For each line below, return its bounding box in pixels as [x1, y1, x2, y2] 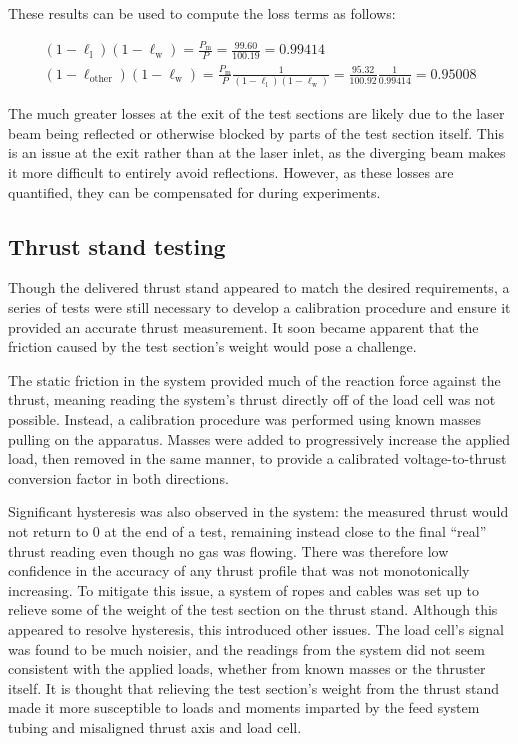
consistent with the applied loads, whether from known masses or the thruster [8, 658, 486, 679]
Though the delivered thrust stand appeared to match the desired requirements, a [8, 277, 510, 298]
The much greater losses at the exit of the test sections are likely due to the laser [8, 103, 505, 124]
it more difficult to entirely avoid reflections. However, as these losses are [8, 162, 454, 183]
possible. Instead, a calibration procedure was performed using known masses [8, 408, 481, 429]
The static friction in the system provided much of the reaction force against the [8, 369, 501, 390]
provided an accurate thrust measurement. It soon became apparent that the [8, 316, 479, 337]
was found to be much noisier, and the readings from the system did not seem [8, 638, 485, 659]
